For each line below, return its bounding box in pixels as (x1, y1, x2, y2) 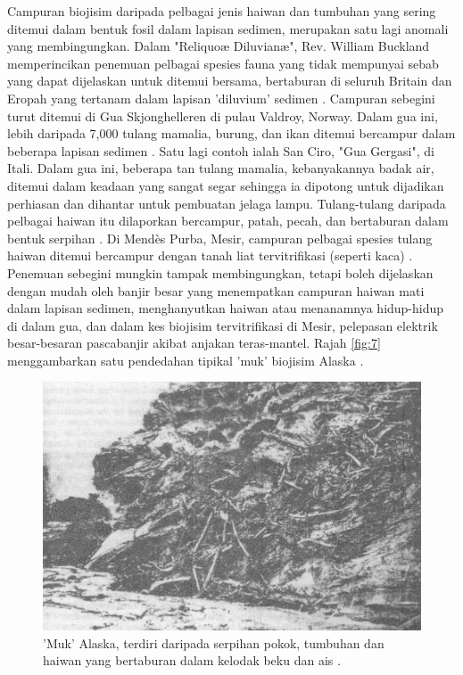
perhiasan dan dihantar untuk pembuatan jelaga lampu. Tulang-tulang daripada (7, 193, 446, 212)
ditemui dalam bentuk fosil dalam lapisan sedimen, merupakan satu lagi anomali (7, 19, 449, 37)
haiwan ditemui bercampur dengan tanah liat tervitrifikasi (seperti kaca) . (7, 246, 413, 265)
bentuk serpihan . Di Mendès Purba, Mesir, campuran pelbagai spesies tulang (7, 228, 433, 247)
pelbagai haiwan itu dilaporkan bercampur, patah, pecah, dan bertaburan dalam (7, 211, 449, 230)
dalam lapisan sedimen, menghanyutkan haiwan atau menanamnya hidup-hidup (7, 299, 444, 317)
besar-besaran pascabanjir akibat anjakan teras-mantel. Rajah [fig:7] (7, 333, 381, 352)
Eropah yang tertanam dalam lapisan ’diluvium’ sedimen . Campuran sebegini (7, 88, 435, 107)
